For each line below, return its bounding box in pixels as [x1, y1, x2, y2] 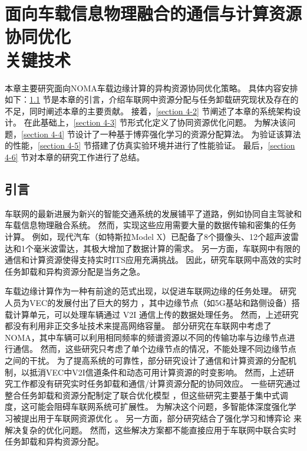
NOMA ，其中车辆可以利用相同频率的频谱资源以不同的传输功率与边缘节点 [5, 331, 287, 343]
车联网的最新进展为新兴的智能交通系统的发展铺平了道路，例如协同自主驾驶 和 [5, 207, 302, 219]
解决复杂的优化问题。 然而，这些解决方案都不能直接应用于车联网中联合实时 [5, 423, 296, 436]
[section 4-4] [21, 127, 65, 140]
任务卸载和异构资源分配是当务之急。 [5, 265, 145, 277]
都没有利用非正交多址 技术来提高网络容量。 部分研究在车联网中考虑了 [5, 320, 272, 332]
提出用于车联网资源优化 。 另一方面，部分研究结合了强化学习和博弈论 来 [21, 412, 302, 424]
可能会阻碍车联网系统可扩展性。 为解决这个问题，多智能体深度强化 [29, 400, 288, 413]
